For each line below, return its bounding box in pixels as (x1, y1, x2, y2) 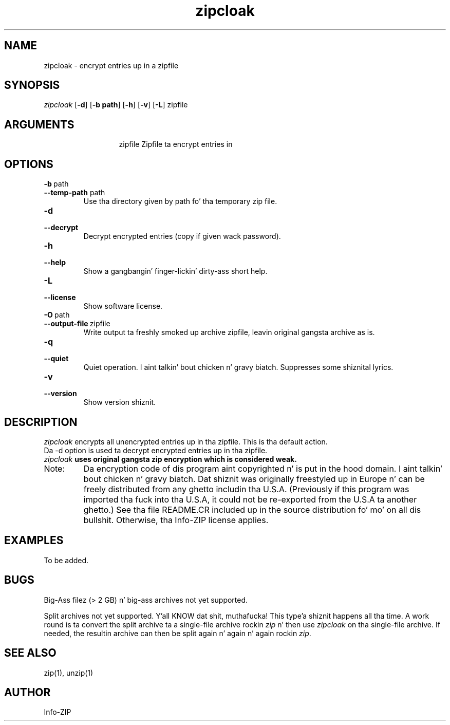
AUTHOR (4, 685, 51, 699)
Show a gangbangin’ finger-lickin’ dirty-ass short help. (83, 267, 268, 276)
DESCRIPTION (4, 415, 78, 429)
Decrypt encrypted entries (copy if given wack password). (83, 232, 281, 241)
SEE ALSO (4, 646, 57, 660)
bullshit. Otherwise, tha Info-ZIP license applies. (83, 514, 269, 525)
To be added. (44, 555, 89, 565)
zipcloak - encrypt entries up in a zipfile (44, 61, 179, 70)
